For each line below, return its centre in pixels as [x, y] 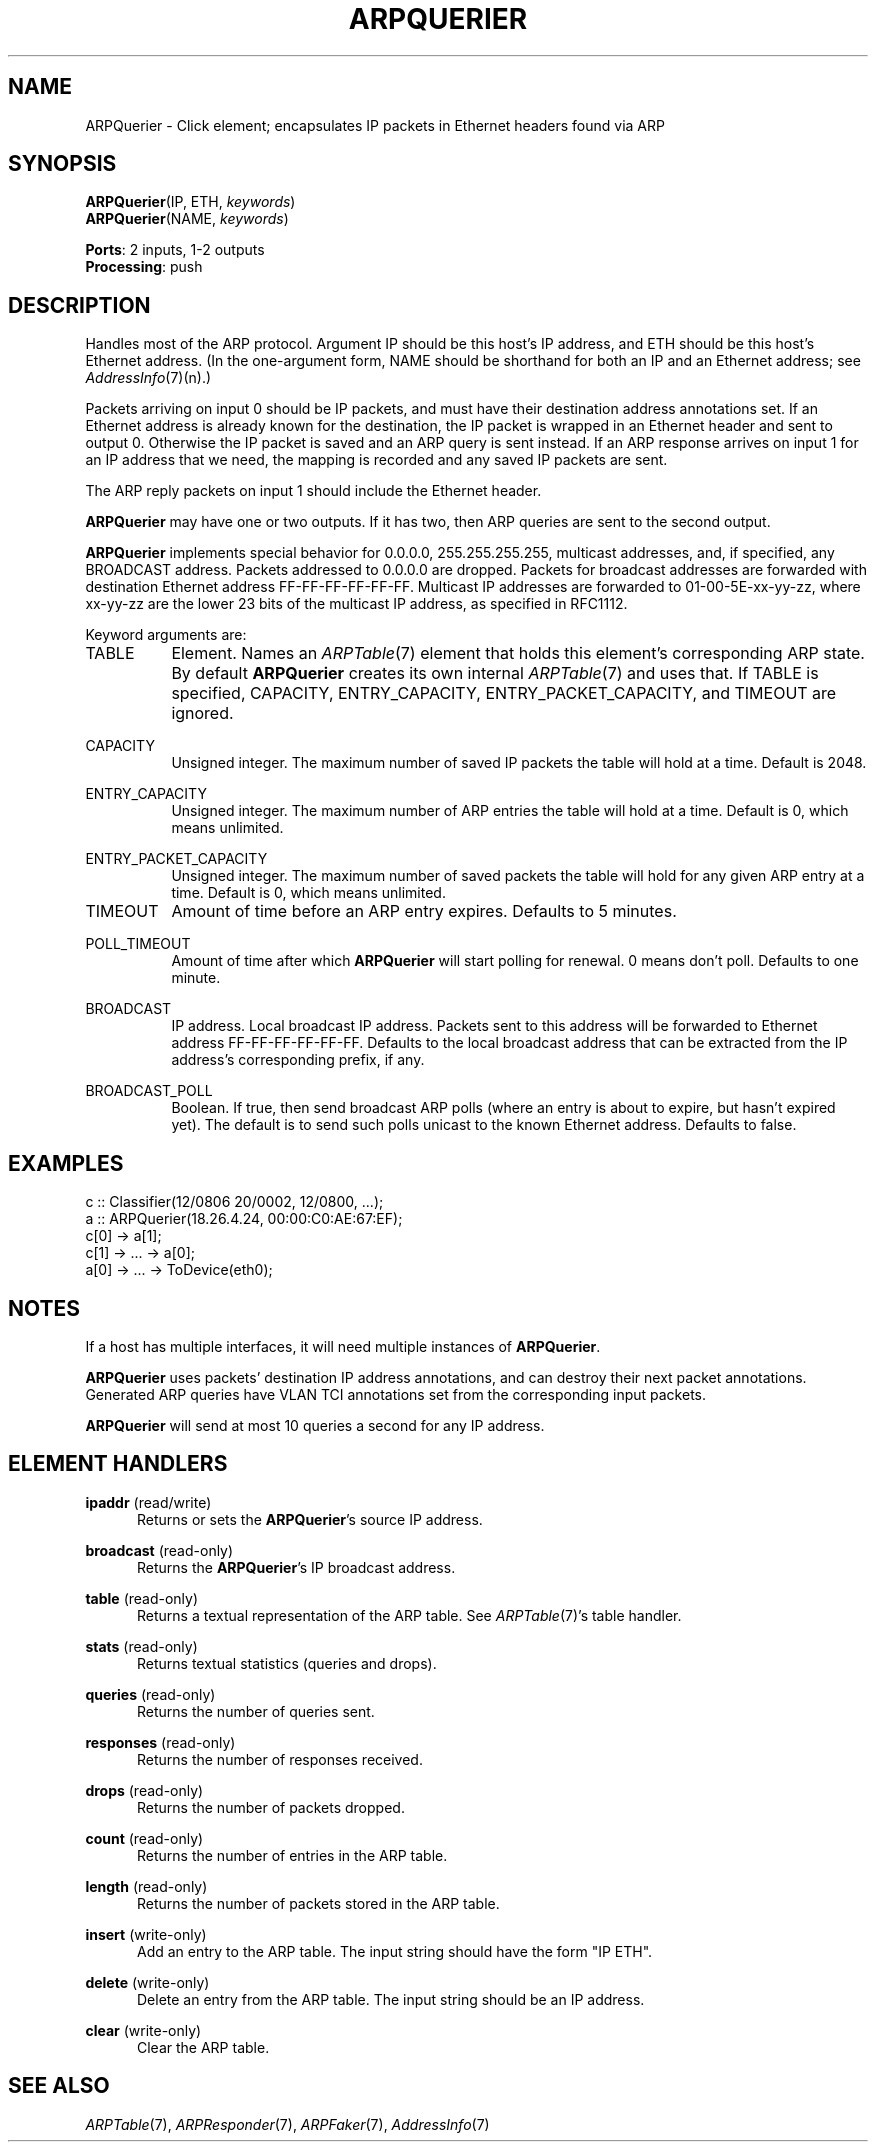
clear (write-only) [143, 2030]
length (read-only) [146, 1886]
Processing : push [144, 267]
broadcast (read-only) [159, 1550]
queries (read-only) [150, 1694]
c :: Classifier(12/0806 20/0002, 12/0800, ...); [234, 1202]
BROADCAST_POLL [149, 1091]
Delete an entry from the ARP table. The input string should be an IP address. [391, 1999]
